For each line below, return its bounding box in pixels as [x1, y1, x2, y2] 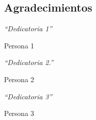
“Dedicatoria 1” [4, 23, 52, 34]
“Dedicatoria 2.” [4, 57, 54, 68]
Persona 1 [4, 40, 34, 50]
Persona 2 [4, 74, 34, 84]
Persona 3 [4, 108, 34, 118]
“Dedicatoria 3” [4, 91, 52, 101]
